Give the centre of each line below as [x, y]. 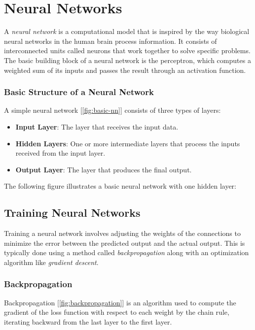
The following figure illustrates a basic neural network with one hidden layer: [120, 186]
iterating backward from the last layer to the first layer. [88, 321]
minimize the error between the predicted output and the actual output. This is [125, 243]
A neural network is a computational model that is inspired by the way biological [127, 31]
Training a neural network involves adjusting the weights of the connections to [122, 233]
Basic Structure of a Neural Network [79, 92]
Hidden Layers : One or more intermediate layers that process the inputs [128, 143]
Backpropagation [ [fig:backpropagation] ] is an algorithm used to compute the [120, 302]
